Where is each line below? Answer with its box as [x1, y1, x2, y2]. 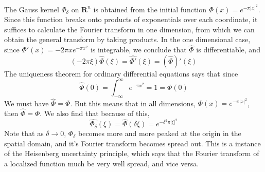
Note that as [4, 128, 44, 139]
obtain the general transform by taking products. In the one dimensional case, [4, 34, 251, 45]
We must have [4, 98, 49, 108]
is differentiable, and [196, 44, 260, 55]
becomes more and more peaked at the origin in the [78, 128, 241, 139]
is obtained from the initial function [93, 4, 207, 14]
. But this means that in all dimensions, [70, 98, 196, 108]
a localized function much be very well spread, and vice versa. [4, 158, 199, 168]
